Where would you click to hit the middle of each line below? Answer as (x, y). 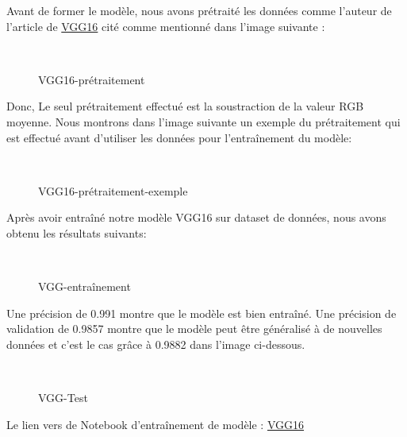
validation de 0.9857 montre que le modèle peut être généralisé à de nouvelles (194, 329)
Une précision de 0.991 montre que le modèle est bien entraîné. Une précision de (202, 313)
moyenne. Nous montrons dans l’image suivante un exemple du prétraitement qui (203, 121)
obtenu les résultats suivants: (77, 232)
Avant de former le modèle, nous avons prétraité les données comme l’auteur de (199, 10)
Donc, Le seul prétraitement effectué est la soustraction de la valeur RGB (185, 106)
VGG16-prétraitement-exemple (113, 190)
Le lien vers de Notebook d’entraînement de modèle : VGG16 (156, 424)
